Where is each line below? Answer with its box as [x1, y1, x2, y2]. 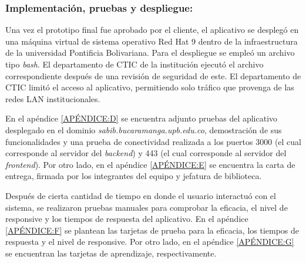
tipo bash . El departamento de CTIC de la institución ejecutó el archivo [5, 58, 264, 70]
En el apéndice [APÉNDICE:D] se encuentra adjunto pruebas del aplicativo [5, 112, 278, 124]
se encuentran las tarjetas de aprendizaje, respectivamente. [5, 247, 217, 259]
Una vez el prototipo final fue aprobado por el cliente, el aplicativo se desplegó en [5, 23, 299, 36]
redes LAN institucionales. [5, 92, 100, 104]
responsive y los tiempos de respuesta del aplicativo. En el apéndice [5, 213, 248, 225]
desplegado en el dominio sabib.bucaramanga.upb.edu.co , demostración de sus [5, 123, 282, 136]
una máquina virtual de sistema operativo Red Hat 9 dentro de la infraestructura [5, 35, 298, 47]
